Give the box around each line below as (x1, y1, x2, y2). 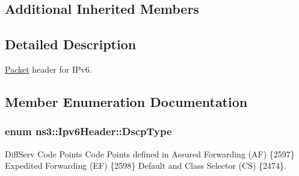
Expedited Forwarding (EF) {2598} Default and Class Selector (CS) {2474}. (5, 159, 286, 172)
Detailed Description (5, 35, 137, 53)
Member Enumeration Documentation (5, 92, 248, 111)
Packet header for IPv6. (5, 62, 92, 75)
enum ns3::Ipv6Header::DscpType (5, 124, 172, 139)
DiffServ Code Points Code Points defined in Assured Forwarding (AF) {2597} (5, 147, 295, 160)
